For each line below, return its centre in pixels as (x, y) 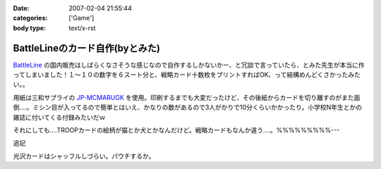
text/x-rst (82, 27)
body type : (29, 27)
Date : (21, 8)
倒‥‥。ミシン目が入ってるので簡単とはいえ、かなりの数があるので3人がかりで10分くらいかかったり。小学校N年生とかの (188, 107)
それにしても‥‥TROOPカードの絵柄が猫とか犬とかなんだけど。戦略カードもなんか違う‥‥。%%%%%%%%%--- (176, 130)
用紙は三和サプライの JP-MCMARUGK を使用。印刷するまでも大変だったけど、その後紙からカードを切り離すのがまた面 (187, 97)
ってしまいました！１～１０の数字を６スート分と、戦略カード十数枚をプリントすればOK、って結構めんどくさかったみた (187, 75)
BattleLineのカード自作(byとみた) (86, 48)
